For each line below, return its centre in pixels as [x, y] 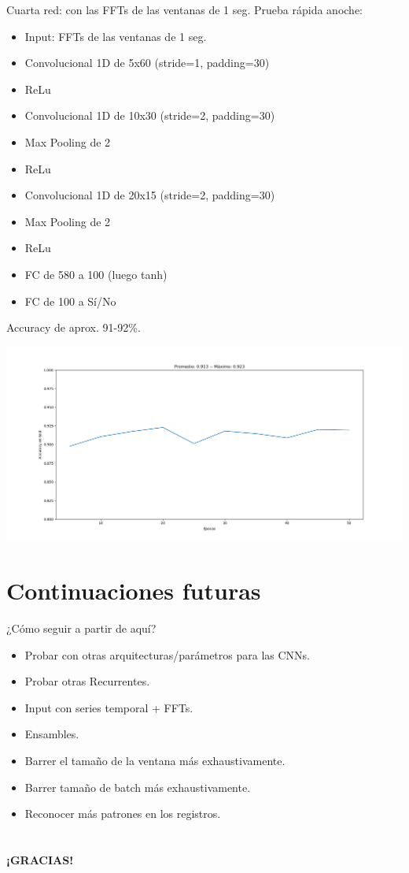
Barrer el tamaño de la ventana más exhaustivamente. [155, 760]
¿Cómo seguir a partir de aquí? [81, 628]
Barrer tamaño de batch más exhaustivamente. [138, 787]
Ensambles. [52, 734]
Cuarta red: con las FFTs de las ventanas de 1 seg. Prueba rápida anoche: [185, 9]
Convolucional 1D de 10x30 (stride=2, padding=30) [150, 115]
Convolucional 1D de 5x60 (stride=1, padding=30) [147, 63]
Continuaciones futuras [134, 591]
